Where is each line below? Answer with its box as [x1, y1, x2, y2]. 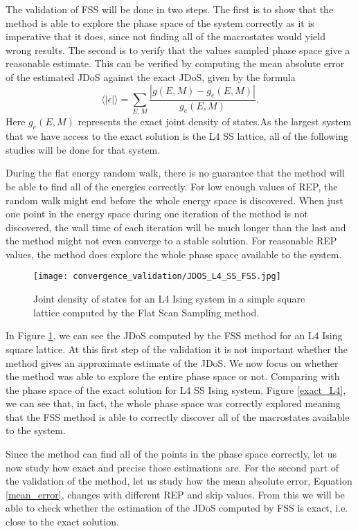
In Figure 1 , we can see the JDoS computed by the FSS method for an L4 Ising [6, 328, 343, 343]
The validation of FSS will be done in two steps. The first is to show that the [6, 2, 334, 16]
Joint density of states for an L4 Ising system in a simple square [33, 291, 305, 306]
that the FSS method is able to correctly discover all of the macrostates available [6, 409, 350, 424]
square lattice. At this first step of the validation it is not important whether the [6, 341, 348, 356]
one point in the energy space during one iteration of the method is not [6, 206, 309, 221]
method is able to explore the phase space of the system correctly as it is [6, 15, 314, 30]
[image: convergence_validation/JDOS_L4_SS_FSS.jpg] [33, 271, 281, 282]
